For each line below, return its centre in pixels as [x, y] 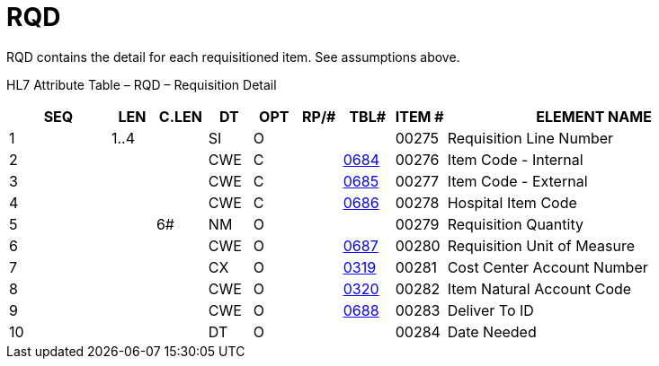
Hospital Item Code [512, 202]
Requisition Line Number [530, 138]
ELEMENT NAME [594, 116]
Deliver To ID [490, 310]
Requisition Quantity [515, 224]
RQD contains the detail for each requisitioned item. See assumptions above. [233, 57]
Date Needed [492, 331]
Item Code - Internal [515, 159]
